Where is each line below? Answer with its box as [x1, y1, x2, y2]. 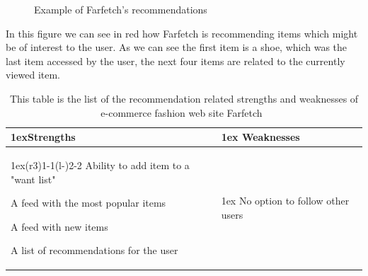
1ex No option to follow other [221, 193, 350, 208]
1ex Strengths [11, 130, 76, 144]
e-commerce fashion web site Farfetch [100, 105, 263, 120]
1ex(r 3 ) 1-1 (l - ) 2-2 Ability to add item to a [11, 158, 190, 172]
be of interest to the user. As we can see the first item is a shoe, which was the [6, 40, 347, 54]
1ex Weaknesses [221, 130, 300, 144]
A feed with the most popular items [11, 195, 166, 210]
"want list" [11, 171, 56, 186]
